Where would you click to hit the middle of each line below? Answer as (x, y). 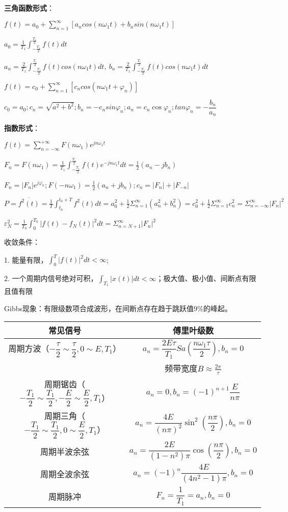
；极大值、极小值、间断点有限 (206, 278)
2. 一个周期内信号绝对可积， (51, 278)
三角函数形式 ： (29, 8)
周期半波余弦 (64, 452)
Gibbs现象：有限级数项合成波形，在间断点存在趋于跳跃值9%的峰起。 (118, 308)
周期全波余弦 (64, 474)
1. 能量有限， (26, 259)
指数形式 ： (22, 128)
